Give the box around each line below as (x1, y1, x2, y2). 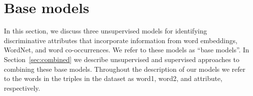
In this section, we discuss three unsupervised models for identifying (4, 26, 207, 36)
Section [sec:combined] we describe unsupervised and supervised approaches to (4, 54, 239, 64)
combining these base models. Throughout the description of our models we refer (4, 64, 246, 74)
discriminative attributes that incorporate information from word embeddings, (4, 35, 237, 45)
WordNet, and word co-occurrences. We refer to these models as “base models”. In (4, 45, 250, 55)
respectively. (4, 82, 40, 93)
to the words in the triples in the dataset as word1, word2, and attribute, (4, 73, 223, 83)
